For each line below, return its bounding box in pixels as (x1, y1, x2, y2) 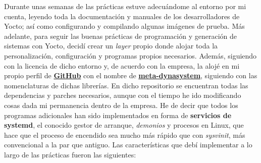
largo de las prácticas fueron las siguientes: (4, 149, 136, 159)
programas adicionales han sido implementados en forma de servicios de (4, 110, 232, 120)
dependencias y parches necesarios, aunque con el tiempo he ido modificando (4, 90, 241, 100)
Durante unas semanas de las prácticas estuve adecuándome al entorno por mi (4, 1, 246, 11)
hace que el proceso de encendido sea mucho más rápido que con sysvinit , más (4, 129, 245, 140)
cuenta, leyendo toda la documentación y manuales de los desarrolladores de (4, 11, 240, 21)
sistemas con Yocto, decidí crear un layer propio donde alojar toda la (4, 40, 218, 51)
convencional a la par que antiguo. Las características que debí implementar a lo (4, 139, 252, 150)
